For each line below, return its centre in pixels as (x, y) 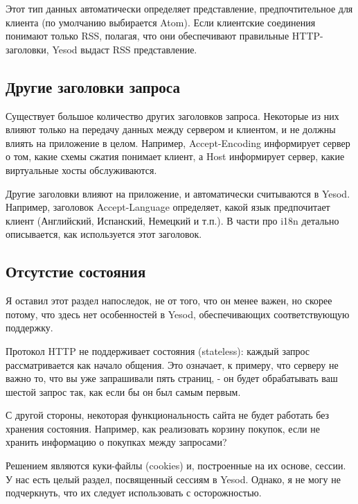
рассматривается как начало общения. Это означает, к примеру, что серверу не (172, 364)
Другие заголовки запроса (93, 86)
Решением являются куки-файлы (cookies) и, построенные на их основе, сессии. (176, 466)
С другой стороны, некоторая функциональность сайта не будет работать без (168, 415)
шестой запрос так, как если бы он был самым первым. (123, 391)
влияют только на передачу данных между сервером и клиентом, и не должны (171, 129)
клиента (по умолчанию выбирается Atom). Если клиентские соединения (161, 22)
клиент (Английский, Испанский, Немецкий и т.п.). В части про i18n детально (172, 220)
